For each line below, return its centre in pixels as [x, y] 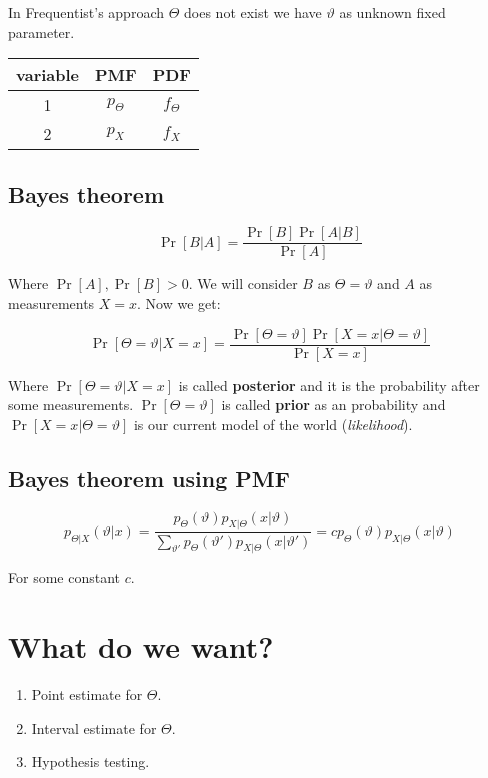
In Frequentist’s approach [86, 12]
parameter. [41, 31]
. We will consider [243, 283]
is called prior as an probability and [333, 404]
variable [48, 75]
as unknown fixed [392, 12]
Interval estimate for [94, 727]
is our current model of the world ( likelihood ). [273, 423]
